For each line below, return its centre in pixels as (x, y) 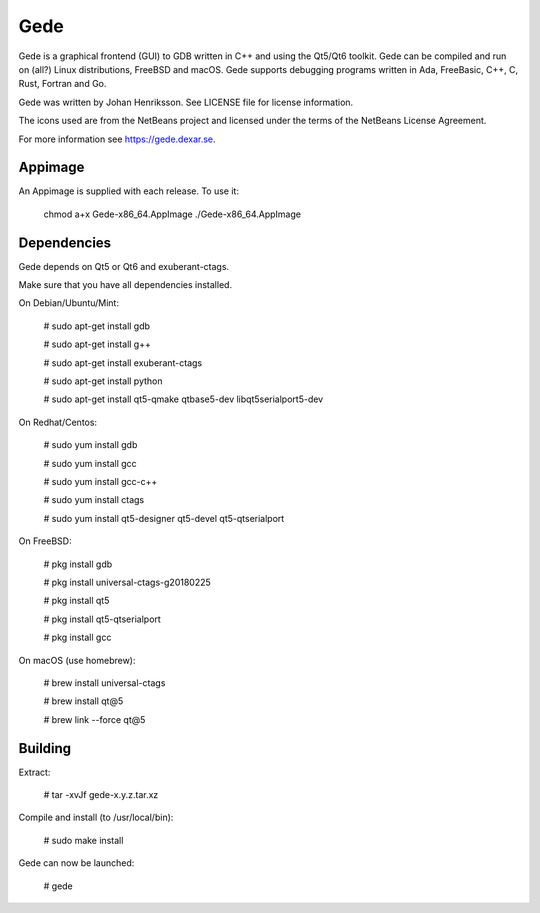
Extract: (34, 772)
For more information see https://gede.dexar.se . (117, 139)
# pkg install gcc (77, 637)
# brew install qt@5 (83, 701)
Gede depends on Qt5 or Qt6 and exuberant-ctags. (124, 266)
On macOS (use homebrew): (77, 660)
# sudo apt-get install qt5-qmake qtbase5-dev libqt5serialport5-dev (183, 399)
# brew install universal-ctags (104, 682)
